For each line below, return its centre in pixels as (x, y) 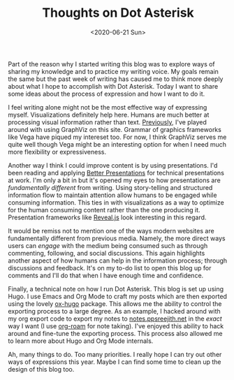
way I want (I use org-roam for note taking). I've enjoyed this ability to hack (116, 326)
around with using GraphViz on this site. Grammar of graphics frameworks (115, 129)
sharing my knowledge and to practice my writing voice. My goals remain (114, 71)
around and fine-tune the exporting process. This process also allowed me (115, 333)
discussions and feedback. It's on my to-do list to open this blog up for (110, 268)
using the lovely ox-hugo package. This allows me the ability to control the (115, 304)
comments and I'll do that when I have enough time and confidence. (106, 275)
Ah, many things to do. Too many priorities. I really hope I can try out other (115, 354)
